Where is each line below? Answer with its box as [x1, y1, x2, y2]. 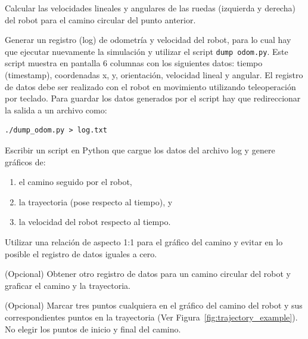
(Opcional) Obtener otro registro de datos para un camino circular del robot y [5, 267, 291, 280]
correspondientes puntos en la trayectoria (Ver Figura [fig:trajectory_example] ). [5, 310, 298, 323]
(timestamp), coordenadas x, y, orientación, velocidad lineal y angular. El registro [5, 69, 303, 81]
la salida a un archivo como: [5, 103, 107, 116]
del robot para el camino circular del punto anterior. [5, 13, 196, 26]
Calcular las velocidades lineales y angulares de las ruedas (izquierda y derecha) [5, 2, 295, 14]
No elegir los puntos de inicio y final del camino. [5, 322, 181, 335]
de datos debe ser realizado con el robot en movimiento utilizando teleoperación [5, 80, 296, 93]
